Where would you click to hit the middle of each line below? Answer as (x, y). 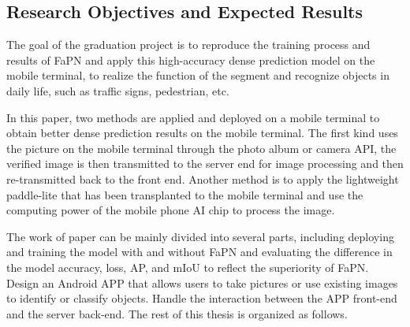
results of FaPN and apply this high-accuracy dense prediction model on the (191, 59)
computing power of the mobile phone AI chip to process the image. (171, 210)
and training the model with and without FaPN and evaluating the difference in (199, 252)
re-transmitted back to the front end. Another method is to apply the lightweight (203, 178)
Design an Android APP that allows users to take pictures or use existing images (202, 282)
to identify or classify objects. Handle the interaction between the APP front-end (202, 298)
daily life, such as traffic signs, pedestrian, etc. (118, 90)
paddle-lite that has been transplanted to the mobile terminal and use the (185, 194)
